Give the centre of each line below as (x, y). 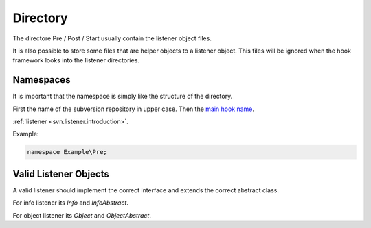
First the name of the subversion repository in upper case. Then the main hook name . (133, 109)
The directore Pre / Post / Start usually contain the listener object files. (112, 38)
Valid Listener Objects (61, 174)
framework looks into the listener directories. (76, 60)
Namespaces (42, 80)
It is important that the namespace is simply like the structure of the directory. (123, 97)
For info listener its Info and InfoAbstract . (70, 203)
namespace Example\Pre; (67, 152)
